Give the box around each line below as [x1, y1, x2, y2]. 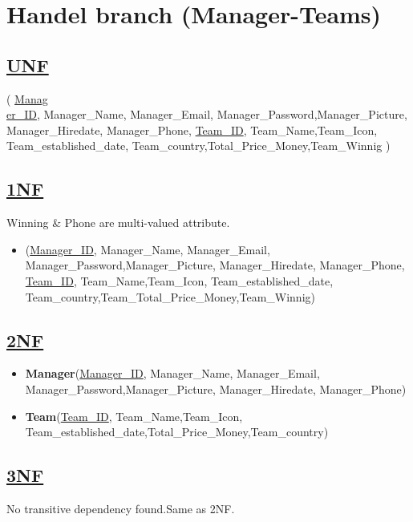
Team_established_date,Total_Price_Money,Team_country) [25, 423, 329, 440]
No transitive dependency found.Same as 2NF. [6, 500, 235, 516]
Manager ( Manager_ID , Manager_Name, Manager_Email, [25, 365, 320, 382]
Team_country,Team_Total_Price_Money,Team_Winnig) [25, 288, 315, 305]
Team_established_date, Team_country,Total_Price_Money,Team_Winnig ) [6, 137, 391, 154]
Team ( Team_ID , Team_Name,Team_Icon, [25, 407, 243, 424]
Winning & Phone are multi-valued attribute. [6, 214, 230, 231]
